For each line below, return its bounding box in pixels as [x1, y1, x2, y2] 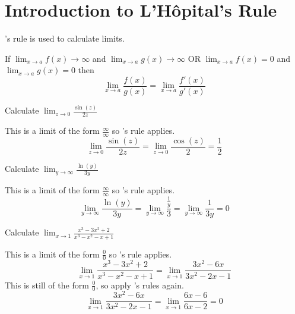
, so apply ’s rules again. [96, 278, 184, 291]
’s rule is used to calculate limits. [5, 32, 125, 45]
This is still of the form [5, 278, 89, 291]
